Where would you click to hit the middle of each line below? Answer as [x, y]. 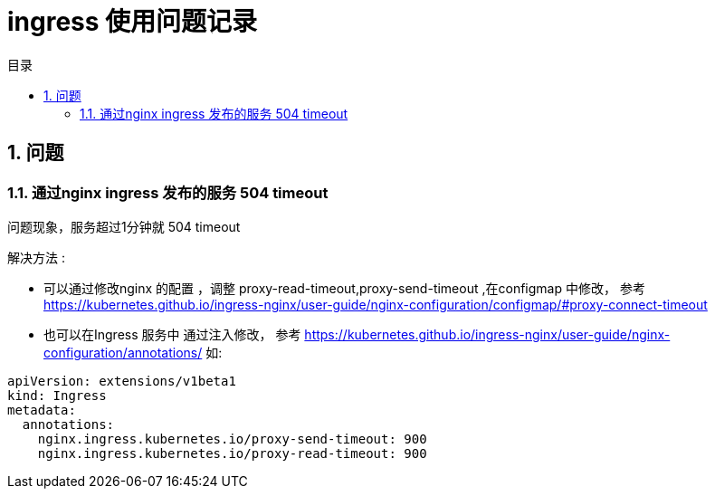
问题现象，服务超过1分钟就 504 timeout [124, 226]
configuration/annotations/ [123, 352]
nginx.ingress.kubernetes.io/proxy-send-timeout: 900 [232, 439]
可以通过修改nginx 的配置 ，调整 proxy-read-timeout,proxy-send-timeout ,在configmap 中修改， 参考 [344, 288]
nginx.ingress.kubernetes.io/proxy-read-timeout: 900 [232, 453]
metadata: [42, 410]
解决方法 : [36, 257]
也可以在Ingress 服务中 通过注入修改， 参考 [172, 334]
